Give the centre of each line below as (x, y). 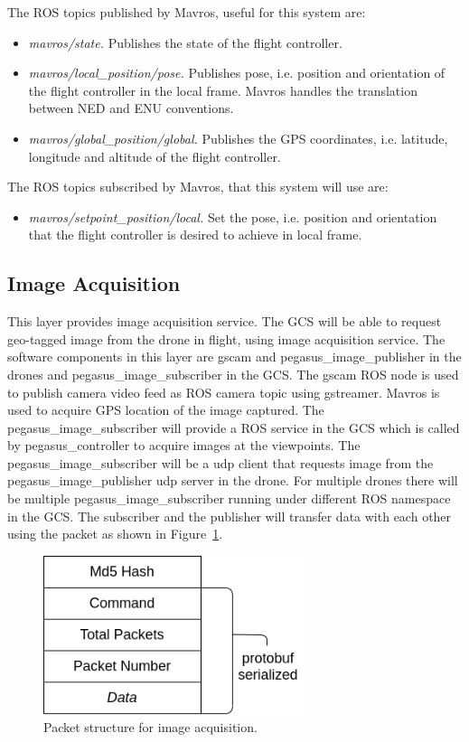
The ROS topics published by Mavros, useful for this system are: (187, 12)
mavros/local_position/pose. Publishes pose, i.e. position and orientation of (237, 73)
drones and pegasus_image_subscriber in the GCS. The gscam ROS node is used (233, 374)
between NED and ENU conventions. (131, 108)
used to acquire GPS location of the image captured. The (166, 410)
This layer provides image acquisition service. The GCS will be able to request (225, 321)
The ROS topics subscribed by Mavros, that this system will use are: (198, 187)
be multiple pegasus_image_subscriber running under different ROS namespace (229, 498)
